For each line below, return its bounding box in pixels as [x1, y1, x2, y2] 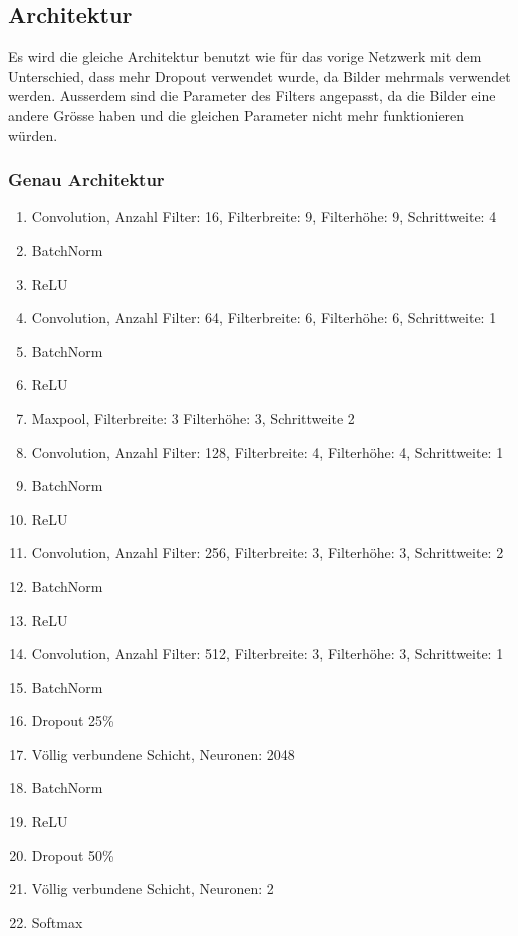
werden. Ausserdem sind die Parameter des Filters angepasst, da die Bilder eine [8, 85, 496, 106]
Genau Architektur [8, 167, 165, 192]
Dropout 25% [31, 710, 114, 731]
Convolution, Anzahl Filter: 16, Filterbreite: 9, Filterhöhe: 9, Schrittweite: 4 [31, 206, 497, 227]
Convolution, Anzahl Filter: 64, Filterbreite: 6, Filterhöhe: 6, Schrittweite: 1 [31, 307, 497, 328]
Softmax [31, 911, 83, 932]
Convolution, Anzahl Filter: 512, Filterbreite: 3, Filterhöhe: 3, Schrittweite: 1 [31, 643, 504, 664]
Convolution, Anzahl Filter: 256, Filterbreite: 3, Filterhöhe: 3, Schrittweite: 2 [31, 542, 504, 563]
